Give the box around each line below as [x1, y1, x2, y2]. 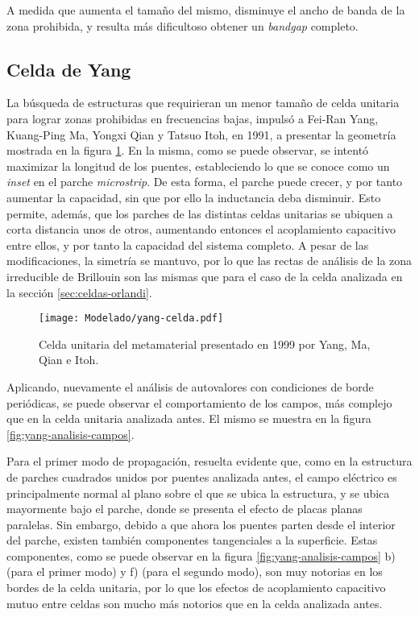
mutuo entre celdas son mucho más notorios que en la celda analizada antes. [6, 594, 383, 611]
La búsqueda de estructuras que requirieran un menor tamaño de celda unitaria [6, 94, 400, 111]
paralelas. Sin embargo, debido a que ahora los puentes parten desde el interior [6, 516, 396, 532]
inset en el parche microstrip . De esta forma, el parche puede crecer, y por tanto [6, 173, 403, 190]
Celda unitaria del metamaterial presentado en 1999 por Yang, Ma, [39, 335, 371, 352]
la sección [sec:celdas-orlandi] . [6, 284, 152, 300]
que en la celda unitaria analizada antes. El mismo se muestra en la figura [6, 410, 371, 427]
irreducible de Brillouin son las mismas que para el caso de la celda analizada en [6, 267, 403, 284]
